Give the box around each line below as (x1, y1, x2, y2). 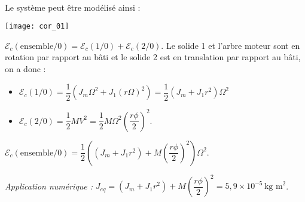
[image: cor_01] (5, 22, 69, 31)
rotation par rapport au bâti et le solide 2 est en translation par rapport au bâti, (5, 51, 301, 63)
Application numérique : (5, 179, 93, 192)
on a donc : (5, 63, 46, 75)
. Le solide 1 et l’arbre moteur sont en (161, 39, 300, 51)
